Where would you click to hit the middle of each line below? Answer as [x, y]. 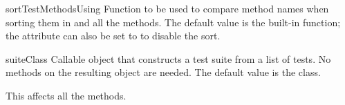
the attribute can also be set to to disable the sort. [113, 36]
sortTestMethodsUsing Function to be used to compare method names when [167, 8]
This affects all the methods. [66, 95]
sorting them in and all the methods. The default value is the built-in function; [173, 22]
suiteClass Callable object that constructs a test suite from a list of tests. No [168, 58]
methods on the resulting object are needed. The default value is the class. [163, 72]
